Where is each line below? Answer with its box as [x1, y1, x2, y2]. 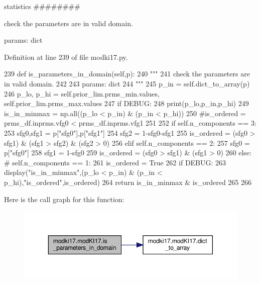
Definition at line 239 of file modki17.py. [4, 51, 128, 62]
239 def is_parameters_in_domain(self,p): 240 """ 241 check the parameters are [4, 68, 250, 79]
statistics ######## [4, 1, 80, 11]
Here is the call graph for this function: [4, 194, 124, 204]
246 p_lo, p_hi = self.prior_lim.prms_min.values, [4, 88, 160, 99]
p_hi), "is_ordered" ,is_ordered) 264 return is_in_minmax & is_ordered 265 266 [4, 176, 251, 187]
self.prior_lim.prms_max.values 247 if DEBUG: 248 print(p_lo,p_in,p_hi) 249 [4, 98, 249, 109]
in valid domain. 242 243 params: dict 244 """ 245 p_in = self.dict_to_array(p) [4, 78, 250, 88]
